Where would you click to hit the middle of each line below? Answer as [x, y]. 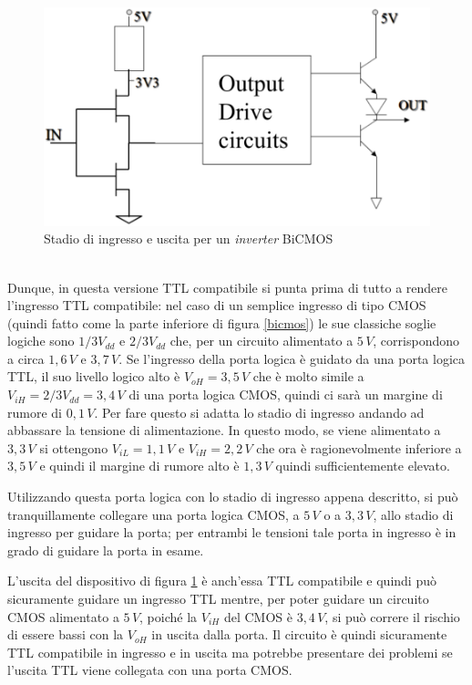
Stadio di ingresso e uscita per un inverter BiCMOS [189, 239]
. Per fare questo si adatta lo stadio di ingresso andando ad [259, 412]
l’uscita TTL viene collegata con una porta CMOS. [150, 670]
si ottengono [74, 447]
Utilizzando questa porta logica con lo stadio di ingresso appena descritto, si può [233, 497]
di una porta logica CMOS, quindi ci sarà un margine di [286, 394]
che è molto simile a [308, 376]
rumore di [35, 412]
